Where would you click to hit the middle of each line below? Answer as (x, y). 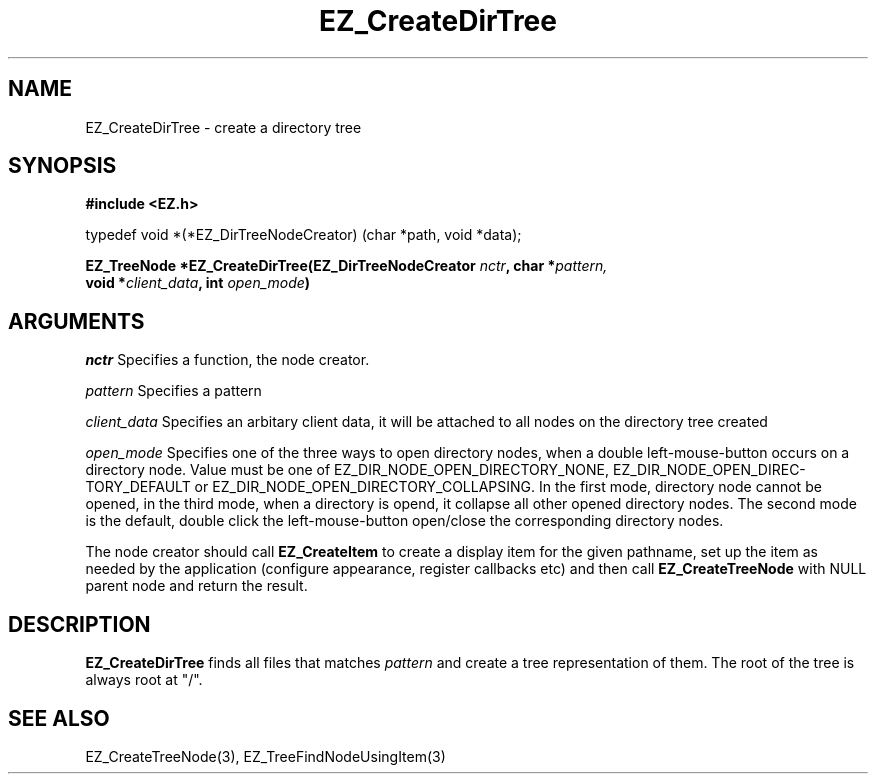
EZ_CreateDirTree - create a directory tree (223, 127)
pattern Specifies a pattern (173, 391)
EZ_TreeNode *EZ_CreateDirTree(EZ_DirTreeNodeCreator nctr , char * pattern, (346, 266)
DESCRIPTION (79, 624)
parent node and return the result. (196, 586)
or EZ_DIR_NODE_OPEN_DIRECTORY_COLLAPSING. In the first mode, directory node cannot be (508, 487)
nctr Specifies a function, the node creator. (227, 360)
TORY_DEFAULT (138, 487)
